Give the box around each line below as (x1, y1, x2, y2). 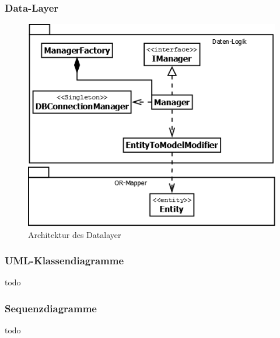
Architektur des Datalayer (28, 228, 121, 240)
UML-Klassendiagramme (5, 253, 124, 268)
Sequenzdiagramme (5, 301, 97, 315)
